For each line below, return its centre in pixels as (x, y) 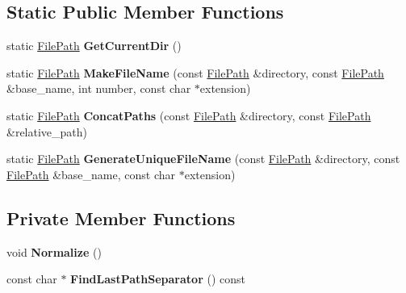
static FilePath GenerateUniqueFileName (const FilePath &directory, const (203, 159)
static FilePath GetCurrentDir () (94, 46)
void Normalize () (54, 251)
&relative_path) (47, 131)
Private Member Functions (121, 218)
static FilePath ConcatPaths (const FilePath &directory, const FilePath (189, 115)
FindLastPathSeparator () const (158, 279)
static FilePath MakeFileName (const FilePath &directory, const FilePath (195, 72)
